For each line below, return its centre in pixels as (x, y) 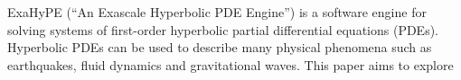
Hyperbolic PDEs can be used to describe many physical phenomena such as (220, 47)
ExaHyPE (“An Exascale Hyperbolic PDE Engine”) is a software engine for (217, 12)
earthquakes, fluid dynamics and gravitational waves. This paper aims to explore (230, 64)
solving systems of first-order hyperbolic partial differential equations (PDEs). (223, 29)
